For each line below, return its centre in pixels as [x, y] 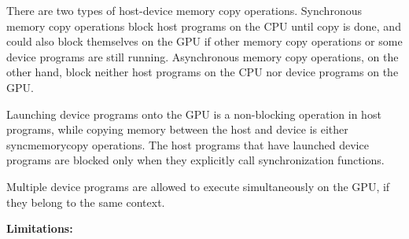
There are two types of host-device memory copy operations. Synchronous [184, 10]
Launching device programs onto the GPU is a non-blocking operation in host [194, 114]
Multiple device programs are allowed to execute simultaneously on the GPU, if [198, 186]
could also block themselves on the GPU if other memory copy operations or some [204, 41]
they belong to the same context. [86, 202]
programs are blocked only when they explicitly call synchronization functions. [195, 160]
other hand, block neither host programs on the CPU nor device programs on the [203, 72]
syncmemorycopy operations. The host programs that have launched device [188, 144]
